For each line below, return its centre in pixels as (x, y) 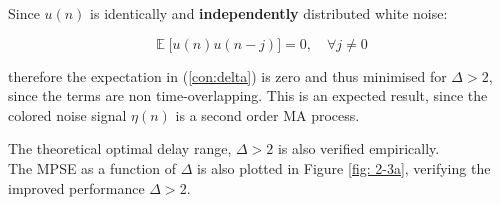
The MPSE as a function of (92, 167)
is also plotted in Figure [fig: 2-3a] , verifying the (344, 167)
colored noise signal (67, 114)
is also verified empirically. (358, 148)
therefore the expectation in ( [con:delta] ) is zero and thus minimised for (227, 75)
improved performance (76, 187)
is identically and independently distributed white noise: (269, 13)
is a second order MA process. (267, 114)
